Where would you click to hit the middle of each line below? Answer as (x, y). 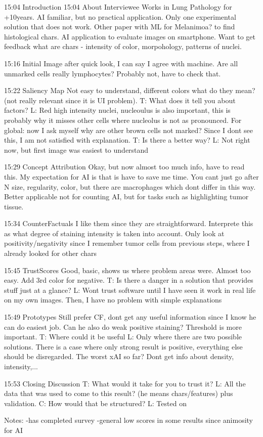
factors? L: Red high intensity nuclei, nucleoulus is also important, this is (117, 110)
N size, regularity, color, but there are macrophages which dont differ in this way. (130, 186)
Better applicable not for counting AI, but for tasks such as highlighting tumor (126, 196)
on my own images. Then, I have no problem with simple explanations (113, 300)
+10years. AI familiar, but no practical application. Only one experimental (120, 16)
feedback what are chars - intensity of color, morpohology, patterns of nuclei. (123, 46)
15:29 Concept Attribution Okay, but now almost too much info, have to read (124, 167)
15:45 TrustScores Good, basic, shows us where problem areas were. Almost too (127, 270)
